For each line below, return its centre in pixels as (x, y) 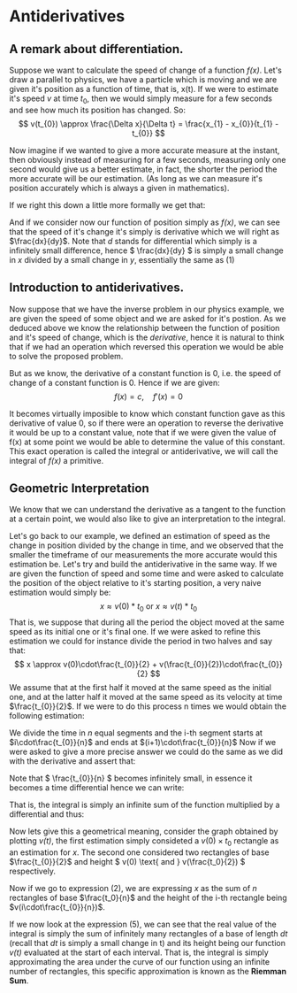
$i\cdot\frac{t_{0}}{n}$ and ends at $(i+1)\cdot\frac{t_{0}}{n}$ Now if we (143, 743)
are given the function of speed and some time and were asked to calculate (147, 573)
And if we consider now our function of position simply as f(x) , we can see (145, 222)
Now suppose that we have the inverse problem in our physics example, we (147, 309)
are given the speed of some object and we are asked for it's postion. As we (148, 318)
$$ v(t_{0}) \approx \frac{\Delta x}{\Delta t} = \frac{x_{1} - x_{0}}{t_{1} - (148, 123)
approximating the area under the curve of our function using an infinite (140, 962)
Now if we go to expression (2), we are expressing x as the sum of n (133, 889)
